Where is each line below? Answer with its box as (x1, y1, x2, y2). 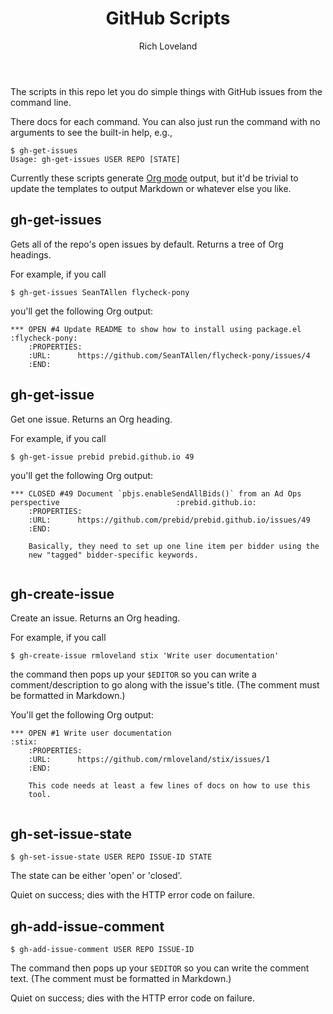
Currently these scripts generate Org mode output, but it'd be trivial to (10, 172, 299, 184)
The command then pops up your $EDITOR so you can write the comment (10, 962, 310, 974)
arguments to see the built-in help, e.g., (10, 126, 173, 138)
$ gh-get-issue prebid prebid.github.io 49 (10, 452, 195, 462)
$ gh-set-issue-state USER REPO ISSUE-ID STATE (10, 852, 213, 862)
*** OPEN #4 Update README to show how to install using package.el (10, 324, 302, 334)
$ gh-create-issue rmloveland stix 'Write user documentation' (10, 651, 280, 661)
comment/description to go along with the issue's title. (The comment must (10, 679, 320, 691)
